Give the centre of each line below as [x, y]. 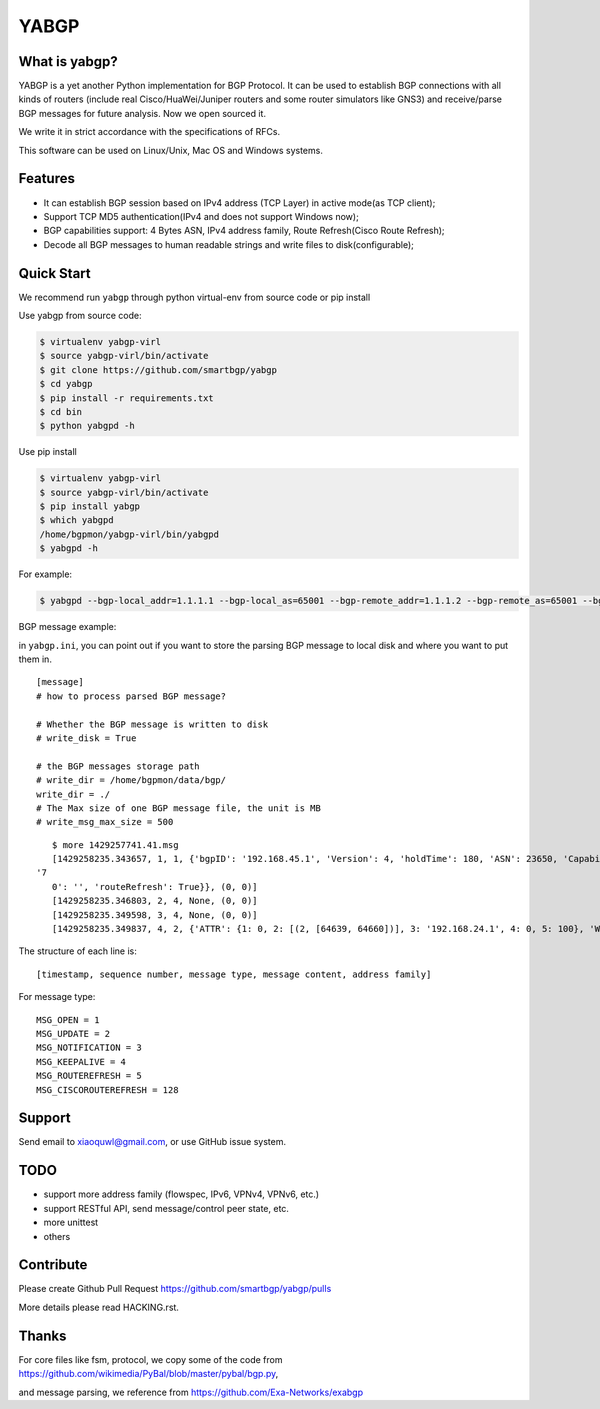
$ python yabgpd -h [87, 426]
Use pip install [47, 452]
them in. [35, 659]
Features [46, 178]
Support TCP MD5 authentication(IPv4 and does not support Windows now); [201, 216]
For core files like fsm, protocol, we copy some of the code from [150, 1359]
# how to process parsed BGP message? [131, 696]
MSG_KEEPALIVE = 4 [81, 1061]
